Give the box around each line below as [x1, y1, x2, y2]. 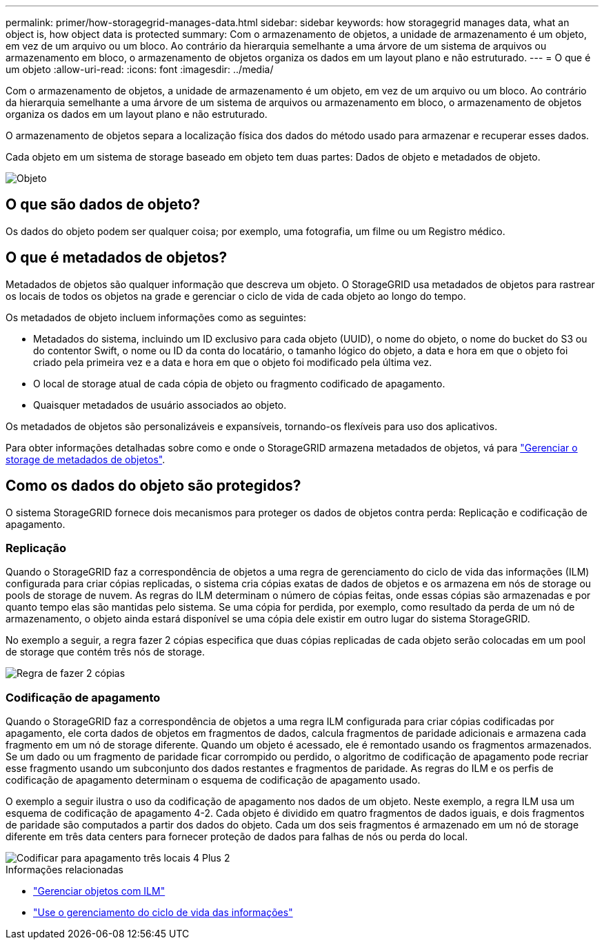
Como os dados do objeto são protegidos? [6, 477, 301, 495]
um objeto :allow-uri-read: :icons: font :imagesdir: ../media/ [6, 63, 274, 75]
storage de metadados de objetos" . [6, 453, 165, 465]
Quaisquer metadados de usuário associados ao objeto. [33, 398, 287, 411]
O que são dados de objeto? [6, 196, 201, 214]
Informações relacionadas [6, 864, 123, 876]
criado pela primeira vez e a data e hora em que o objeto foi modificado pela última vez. [33, 356, 432, 368]
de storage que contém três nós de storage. [6, 646, 205, 658]
